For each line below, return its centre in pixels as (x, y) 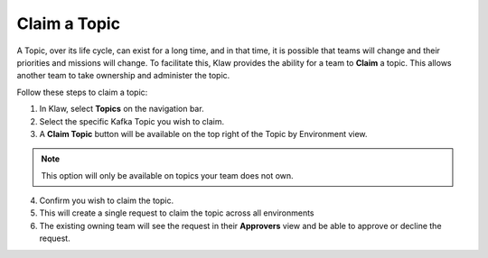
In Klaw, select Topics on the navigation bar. (122, 109)
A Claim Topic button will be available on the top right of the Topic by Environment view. (203, 134)
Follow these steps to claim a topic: (82, 92)
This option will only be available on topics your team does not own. (167, 175)
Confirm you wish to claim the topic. (107, 201)
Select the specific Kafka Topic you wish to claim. (132, 121)
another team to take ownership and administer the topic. (123, 76)
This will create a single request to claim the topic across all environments (177, 213)
